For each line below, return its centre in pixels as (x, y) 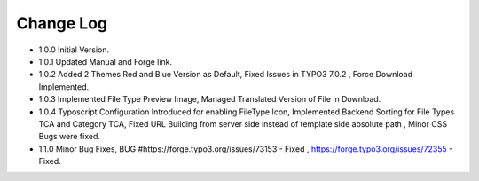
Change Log (62, 23)
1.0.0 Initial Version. (74, 50)
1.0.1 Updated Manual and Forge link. (106, 61)
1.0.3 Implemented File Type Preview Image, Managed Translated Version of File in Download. (210, 99)
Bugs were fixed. (70, 137)
